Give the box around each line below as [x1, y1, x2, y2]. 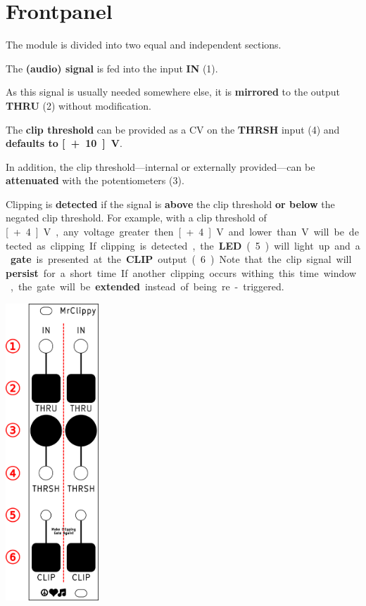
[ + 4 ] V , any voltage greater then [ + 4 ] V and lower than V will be [6, 224, 344, 239]
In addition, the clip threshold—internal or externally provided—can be [6, 159, 315, 174]
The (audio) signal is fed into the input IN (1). [6, 60, 218, 75]
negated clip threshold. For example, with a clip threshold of [6, 210, 267, 225]
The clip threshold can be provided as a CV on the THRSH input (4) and [6, 122, 340, 136]
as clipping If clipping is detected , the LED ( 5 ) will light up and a [37, 238, 360, 252]
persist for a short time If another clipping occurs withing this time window [6, 265, 357, 280]
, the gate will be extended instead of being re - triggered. [10, 279, 284, 294]
